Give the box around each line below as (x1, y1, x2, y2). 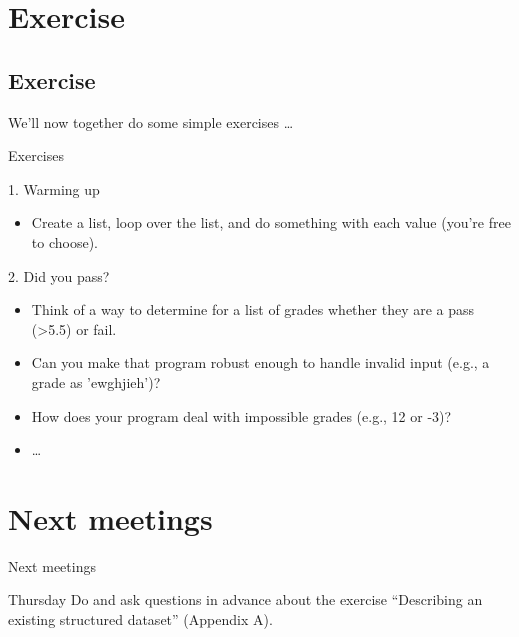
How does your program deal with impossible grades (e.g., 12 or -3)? (31, 405, 452, 426)
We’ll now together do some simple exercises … (8, 111, 294, 132)
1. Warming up (8, 178, 100, 199)
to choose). (31, 231, 98, 252)
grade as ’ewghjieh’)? (31, 371, 161, 392)
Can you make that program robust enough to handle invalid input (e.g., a (31, 352, 490, 373)
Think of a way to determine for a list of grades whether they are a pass (31, 299, 475, 320)
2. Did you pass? (8, 265, 110, 286)
